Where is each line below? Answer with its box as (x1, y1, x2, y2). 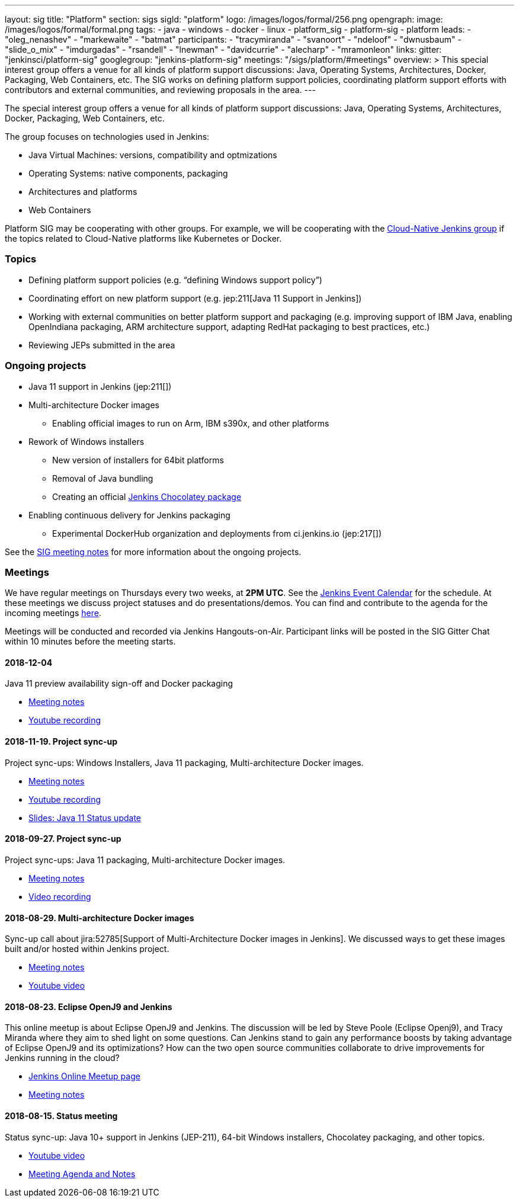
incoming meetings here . (5, 608, 101, 618)
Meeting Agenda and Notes (28, 1168, 136, 1179)
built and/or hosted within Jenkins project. (5, 944, 169, 954)
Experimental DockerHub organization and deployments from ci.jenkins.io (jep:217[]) (52, 528, 382, 539)
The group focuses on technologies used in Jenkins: (5, 132, 210, 142)
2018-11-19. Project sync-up (5, 736, 117, 747)
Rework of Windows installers (28, 436, 145, 447)
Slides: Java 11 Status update (28, 812, 141, 823)
